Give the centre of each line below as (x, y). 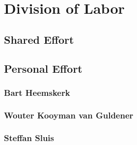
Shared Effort (39, 39)
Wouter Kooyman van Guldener (69, 115)
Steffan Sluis (29, 137)
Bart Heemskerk (37, 92)
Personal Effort (43, 68)
